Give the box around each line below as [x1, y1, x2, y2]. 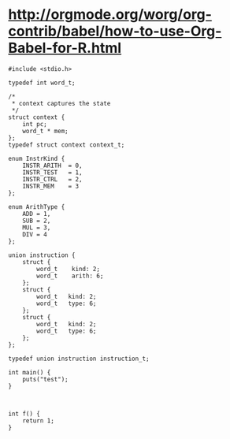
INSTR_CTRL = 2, [22, 175, 83, 183]
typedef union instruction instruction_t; [8, 355, 150, 363]
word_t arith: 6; [36, 272, 104, 280]
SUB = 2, [22, 217, 51, 225]
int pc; [22, 120, 47, 128]
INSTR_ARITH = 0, [22, 162, 83, 169]
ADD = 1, [22, 210, 51, 218]
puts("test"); [22, 375, 69, 383]
